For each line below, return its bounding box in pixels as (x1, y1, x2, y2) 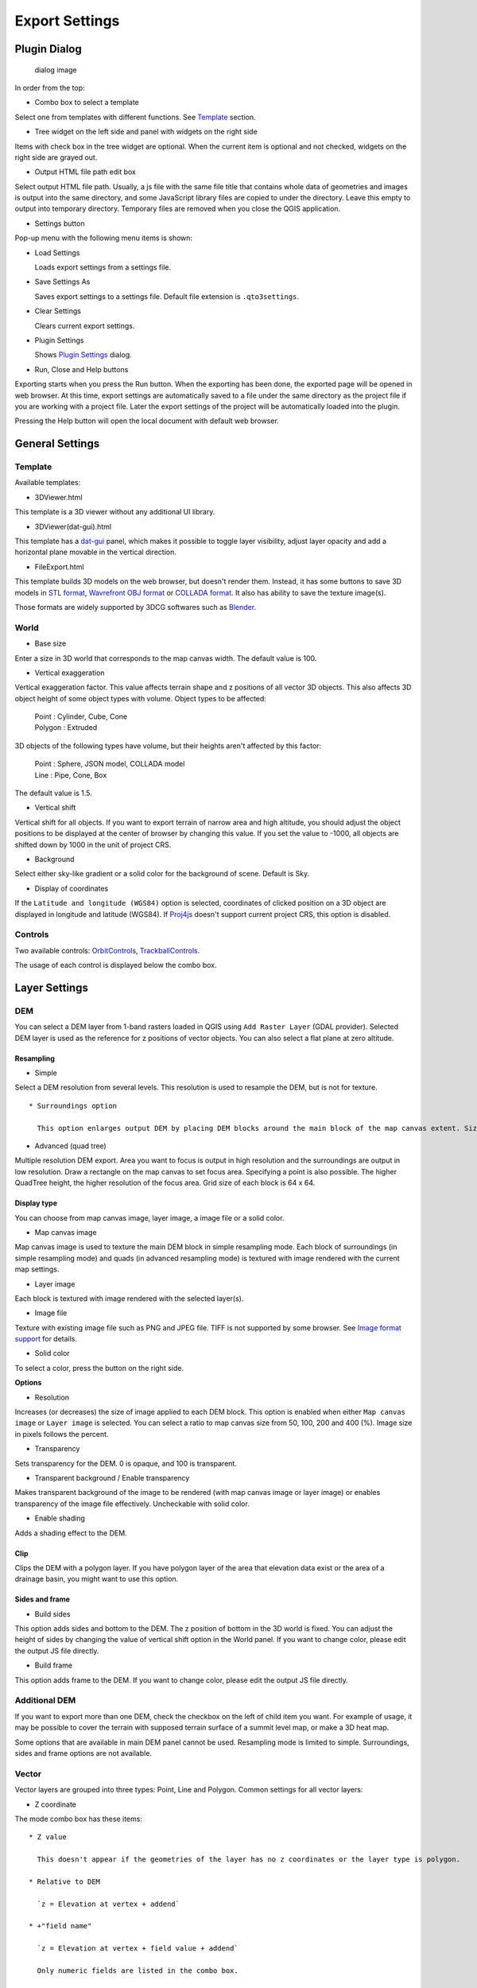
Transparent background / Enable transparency (34, 1473, 190, 1482)
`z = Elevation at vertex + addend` (37, 1899, 180, 1908)
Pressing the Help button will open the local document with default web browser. (14, 416, 280, 425)
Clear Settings (34, 306, 81, 316)
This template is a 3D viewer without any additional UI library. (14, 507, 215, 517)
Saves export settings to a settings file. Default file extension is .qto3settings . (34, 291, 300, 301)
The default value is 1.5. (14, 788, 93, 798)
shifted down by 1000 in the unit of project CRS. (14, 840, 172, 849)
